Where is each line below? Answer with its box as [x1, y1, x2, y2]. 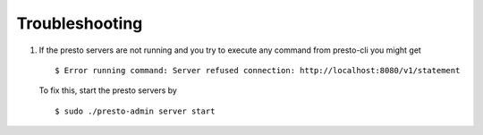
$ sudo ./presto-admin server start [55, 105, 216, 116]
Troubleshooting [16, 13, 143, 33]
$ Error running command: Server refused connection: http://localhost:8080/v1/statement [55, 65, 461, 75]
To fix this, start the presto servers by [38, 85, 178, 96]
